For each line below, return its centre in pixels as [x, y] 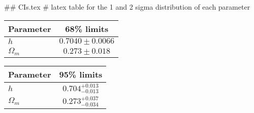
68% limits [87, 28]
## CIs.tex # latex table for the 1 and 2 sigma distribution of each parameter [127, 7]
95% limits [81, 74]
